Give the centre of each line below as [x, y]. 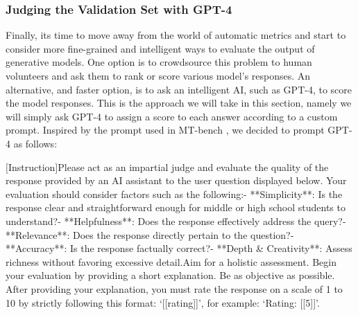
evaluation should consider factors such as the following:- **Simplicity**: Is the [174, 193]
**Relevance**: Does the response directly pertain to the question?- [150, 234]
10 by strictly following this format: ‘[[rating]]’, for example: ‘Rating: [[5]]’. [163, 302]
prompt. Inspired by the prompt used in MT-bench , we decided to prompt [165, 130]
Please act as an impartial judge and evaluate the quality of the [193, 166]
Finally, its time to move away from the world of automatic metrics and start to [176, 35]
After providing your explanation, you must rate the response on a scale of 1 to [174, 288]
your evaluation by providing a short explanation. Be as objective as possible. [170, 275]
